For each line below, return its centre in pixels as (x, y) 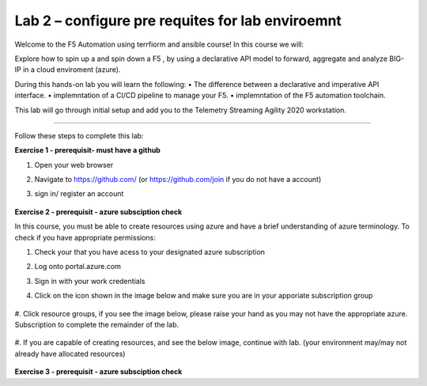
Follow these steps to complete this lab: (79, 135)
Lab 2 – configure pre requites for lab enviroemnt (178, 21)
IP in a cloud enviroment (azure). (68, 70)
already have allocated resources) (70, 354)
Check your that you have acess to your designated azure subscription (149, 252)
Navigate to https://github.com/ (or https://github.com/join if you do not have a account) (178, 180)
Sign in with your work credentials (90, 281)
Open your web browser (74, 165)
